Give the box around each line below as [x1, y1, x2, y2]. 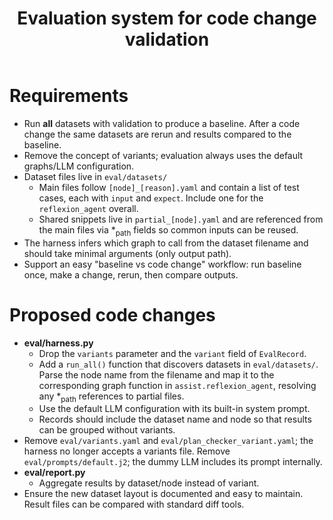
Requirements [9, 85, 129, 107]
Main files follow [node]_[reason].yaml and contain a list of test [38, 181, 300, 193]
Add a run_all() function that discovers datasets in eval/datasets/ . [38, 358, 319, 370]
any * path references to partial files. [38, 390, 185, 404]
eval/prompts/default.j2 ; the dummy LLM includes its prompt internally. [23, 456, 323, 468]
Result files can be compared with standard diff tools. [23, 498, 245, 511]
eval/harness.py [23, 337, 94, 349]
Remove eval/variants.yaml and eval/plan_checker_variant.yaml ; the [23, 435, 314, 447]
